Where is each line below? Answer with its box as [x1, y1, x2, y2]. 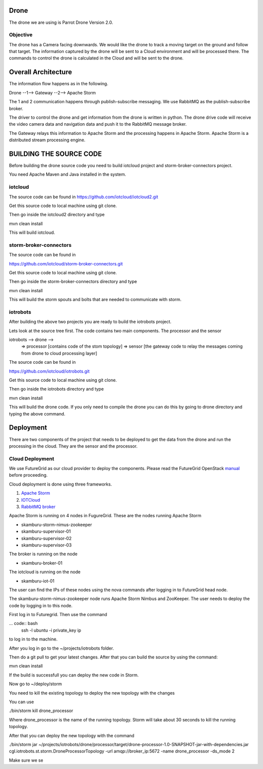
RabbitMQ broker [21, 504, 56, 509]
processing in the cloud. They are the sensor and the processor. [9, 443, 138, 449]
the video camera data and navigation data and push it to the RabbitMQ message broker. [9, 121, 187, 127]
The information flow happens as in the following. [9, 81, 109, 87]
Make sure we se [9, 757, 43, 763]
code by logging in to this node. [9, 602, 73, 608]
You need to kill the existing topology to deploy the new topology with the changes [9, 690, 175, 696]
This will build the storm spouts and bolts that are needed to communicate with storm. [9, 297, 182, 302]
